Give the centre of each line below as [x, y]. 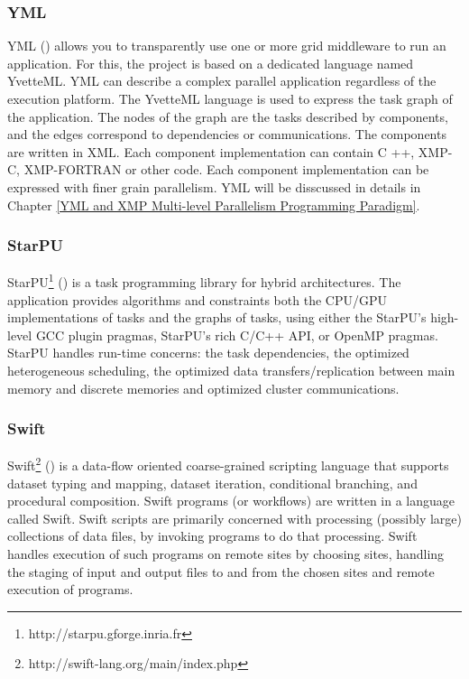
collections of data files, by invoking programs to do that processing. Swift [212, 536]
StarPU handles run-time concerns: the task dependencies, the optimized [208, 353]
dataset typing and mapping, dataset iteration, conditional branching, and [212, 483]
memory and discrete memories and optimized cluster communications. [203, 388]
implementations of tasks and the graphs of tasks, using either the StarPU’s [217, 317]
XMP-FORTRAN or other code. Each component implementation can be [226, 169]
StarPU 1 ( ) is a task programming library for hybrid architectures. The [204, 281]
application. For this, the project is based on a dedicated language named [211, 63]
